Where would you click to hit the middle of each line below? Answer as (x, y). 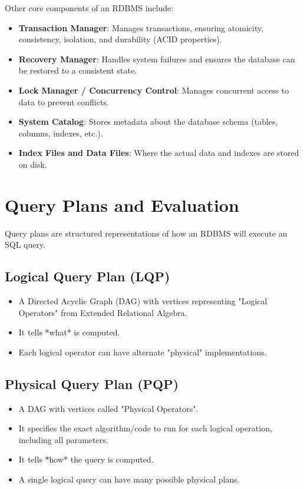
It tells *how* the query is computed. (86, 459)
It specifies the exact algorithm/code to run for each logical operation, (145, 428)
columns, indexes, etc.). (61, 133)
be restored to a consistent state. (78, 70)
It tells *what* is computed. (69, 332)
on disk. (33, 164)
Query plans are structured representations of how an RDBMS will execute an (146, 233)
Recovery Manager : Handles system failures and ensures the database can (157, 59)
